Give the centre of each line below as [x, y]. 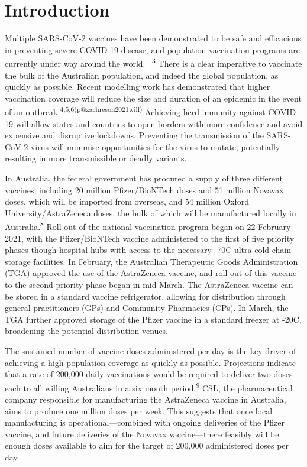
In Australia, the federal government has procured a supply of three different [144, 178]
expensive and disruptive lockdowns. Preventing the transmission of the [134, 135]
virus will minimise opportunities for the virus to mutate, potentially [155, 146]
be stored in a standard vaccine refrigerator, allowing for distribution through [145, 296]
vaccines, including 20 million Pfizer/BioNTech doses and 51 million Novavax [144, 189]
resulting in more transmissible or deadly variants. [96, 158]
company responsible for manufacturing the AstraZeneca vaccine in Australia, [146, 399]
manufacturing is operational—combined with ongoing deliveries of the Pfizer [145, 422]
